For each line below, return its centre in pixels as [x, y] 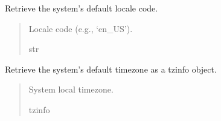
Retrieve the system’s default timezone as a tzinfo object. [111, 69]
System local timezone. [71, 89]
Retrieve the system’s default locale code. [82, 8]
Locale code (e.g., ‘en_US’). [81, 28]
